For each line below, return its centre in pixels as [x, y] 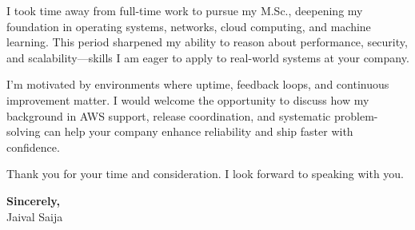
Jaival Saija [35, 216]
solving [24, 131]
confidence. [33, 147]
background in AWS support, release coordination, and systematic [169, 115]
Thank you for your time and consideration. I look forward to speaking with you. [206, 174]
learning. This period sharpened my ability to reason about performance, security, [207, 42]
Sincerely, [33, 200]
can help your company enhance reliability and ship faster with [199, 131]
